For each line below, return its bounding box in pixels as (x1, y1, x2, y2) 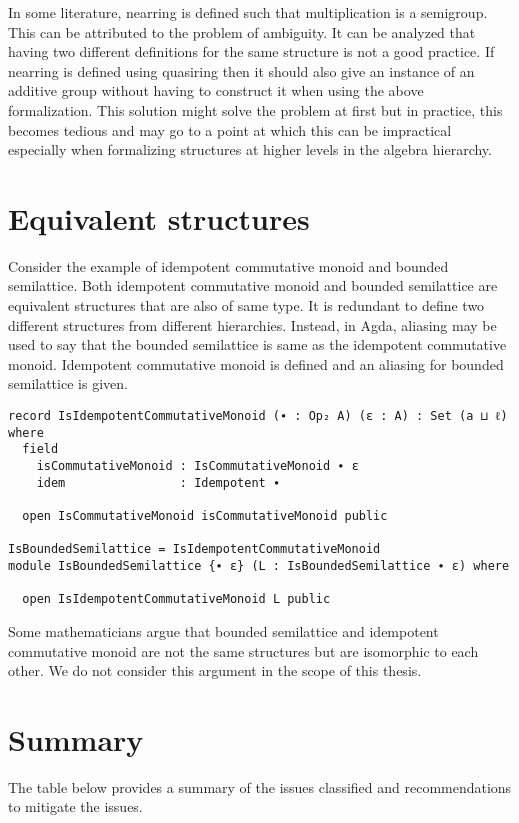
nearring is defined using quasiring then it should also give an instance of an (8, 60, 475, 81)
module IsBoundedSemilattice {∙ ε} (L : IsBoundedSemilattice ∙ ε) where (8, 558, 510, 573)
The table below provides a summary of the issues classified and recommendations (8, 776, 512, 797)
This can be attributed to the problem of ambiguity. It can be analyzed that (8, 21, 476, 42)
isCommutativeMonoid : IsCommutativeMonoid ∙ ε (36, 459, 359, 473)
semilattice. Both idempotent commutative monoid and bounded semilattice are (8, 275, 498, 296)
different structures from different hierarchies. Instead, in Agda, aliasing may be (8, 314, 497, 335)
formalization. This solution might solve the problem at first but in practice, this (8, 99, 503, 120)
